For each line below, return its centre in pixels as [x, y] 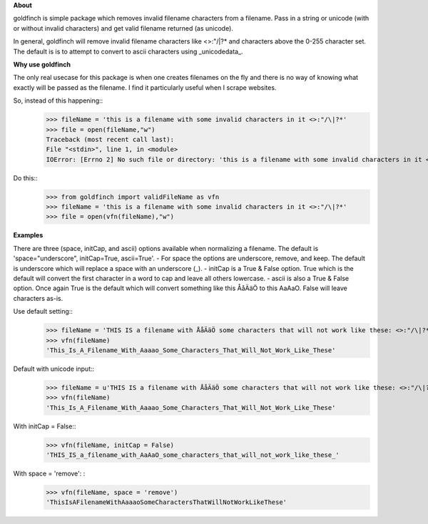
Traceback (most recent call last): [110, 139]
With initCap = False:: [45, 426]
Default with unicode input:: [54, 369]
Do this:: [26, 178]
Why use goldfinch [42, 64]
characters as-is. [38, 298]
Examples [28, 235]
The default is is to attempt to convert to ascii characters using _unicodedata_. [128, 51]
